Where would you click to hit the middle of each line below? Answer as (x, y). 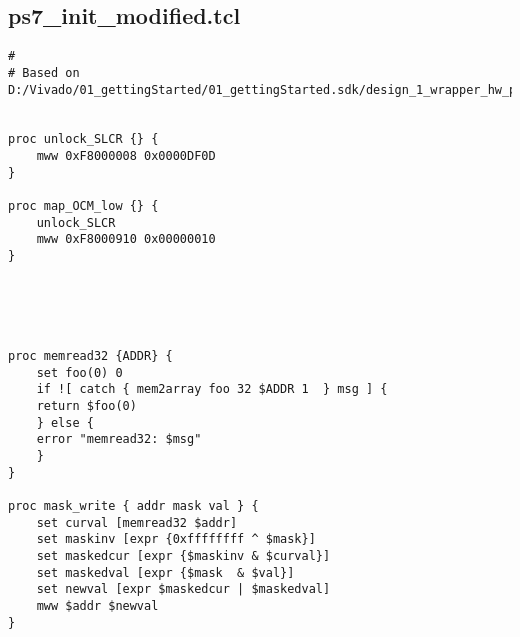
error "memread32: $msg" (119, 439)
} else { (65, 422)
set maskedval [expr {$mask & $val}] (165, 572)
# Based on (44, 72)
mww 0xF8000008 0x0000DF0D (126, 156)
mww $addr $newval (97, 605)
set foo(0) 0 (79, 372)
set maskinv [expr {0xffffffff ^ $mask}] (176, 539)
